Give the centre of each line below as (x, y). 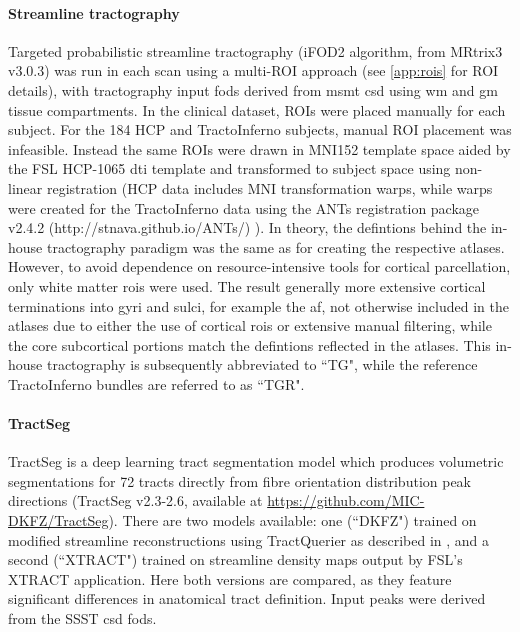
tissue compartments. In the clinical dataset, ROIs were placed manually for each (257, 109)
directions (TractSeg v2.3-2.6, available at (135, 500)
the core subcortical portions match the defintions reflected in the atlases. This (249, 344)
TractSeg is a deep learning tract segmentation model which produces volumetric (256, 461)
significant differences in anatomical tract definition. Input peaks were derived (247, 598)
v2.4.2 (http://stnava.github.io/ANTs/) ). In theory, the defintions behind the (247, 227)
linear (25, 187)
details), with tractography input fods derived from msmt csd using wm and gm (253, 89)
